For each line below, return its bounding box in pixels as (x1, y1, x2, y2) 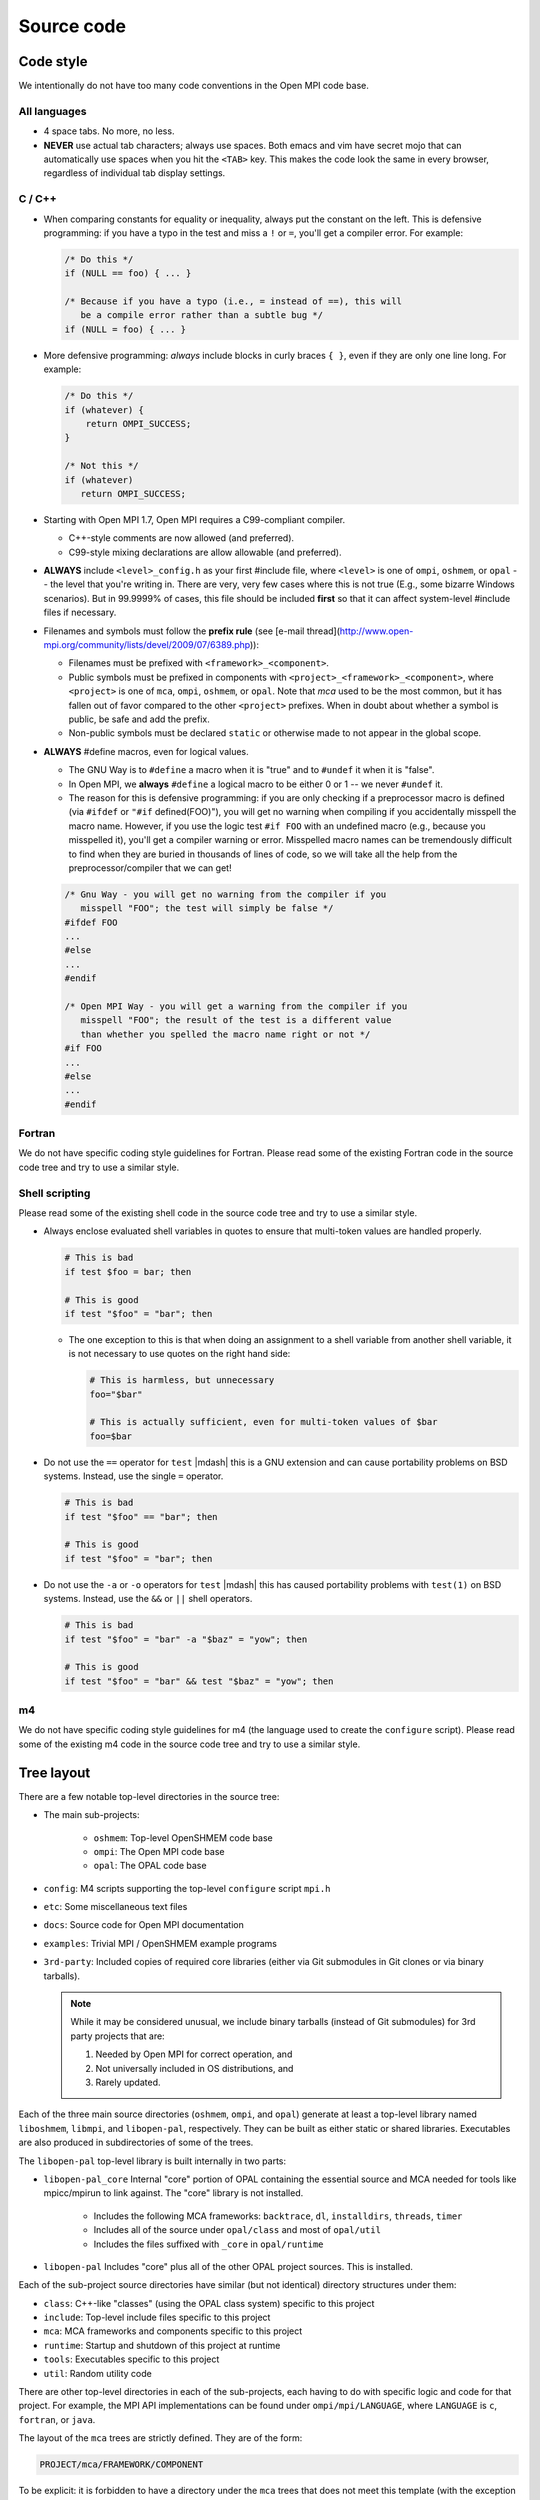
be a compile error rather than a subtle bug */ (80, 310, 324, 321)
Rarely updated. (95, 2076, 161, 2088)
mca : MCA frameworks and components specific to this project (43, 2325, 303, 2337)
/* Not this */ (64, 460, 139, 472)
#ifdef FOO (64, 916, 118, 928)
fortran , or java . (18, 2413, 96, 2425)
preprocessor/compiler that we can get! (68, 861, 232, 874)
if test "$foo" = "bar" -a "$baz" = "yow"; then (64, 1633, 308, 1645)
